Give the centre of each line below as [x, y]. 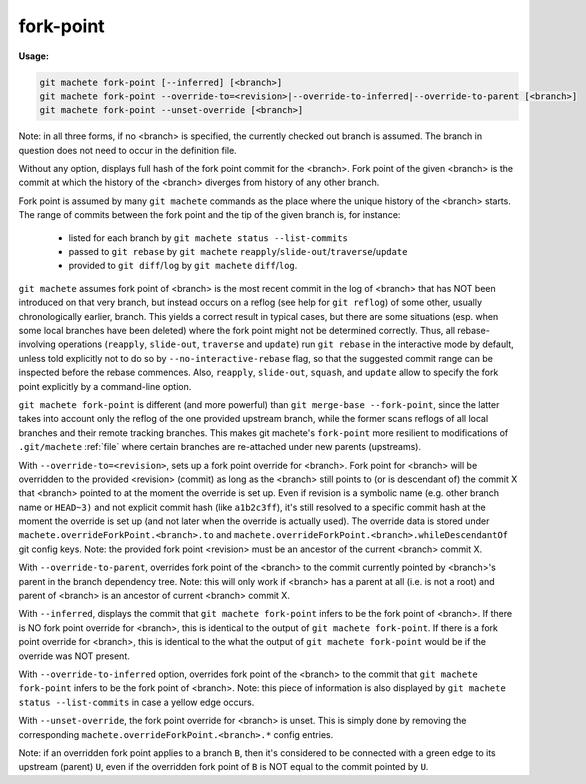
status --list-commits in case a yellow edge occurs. [136, 702]
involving [37, 344]
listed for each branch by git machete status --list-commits [208, 237]
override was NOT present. [74, 656]
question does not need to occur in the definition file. [127, 150]
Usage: [34, 56]
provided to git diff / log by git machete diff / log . [183, 266]
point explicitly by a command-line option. [105, 386]
